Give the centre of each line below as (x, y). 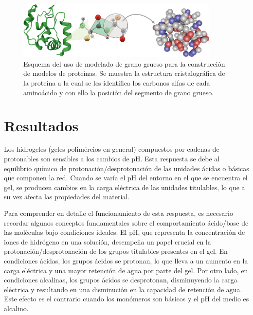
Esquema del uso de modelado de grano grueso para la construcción (124, 63)
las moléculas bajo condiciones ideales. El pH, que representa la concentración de (125, 232)
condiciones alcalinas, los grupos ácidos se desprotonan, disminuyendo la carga (121, 280)
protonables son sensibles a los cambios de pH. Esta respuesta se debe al (112, 158)
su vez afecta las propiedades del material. (67, 197)
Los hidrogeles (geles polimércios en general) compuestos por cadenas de (112, 149)
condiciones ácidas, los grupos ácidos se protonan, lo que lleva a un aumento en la (126, 260)
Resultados (41, 126)
